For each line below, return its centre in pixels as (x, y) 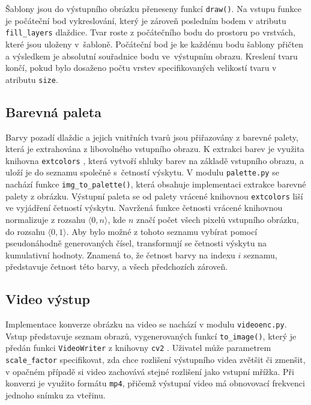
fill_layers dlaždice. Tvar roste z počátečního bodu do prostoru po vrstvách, (150, 32)
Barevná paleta (53, 111)
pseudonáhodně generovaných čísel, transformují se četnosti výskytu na (136, 243)
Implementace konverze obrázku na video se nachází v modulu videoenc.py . (146, 324)
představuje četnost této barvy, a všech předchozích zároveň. (117, 266)
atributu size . (32, 79)
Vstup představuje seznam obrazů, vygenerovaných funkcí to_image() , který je (151, 336)
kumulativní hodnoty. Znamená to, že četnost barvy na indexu (120, 254)
